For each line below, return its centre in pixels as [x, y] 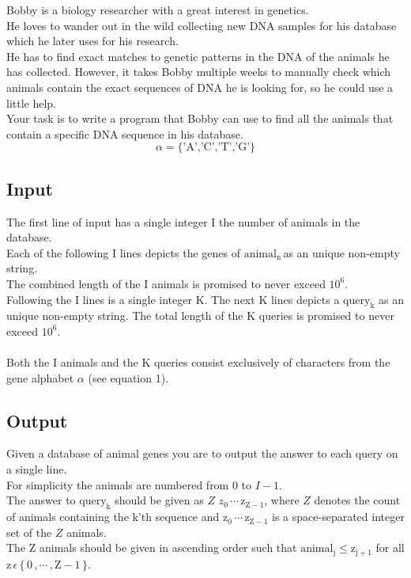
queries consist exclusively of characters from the [272, 362]
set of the [29, 532]
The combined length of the [74, 283]
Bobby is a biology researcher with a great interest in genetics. [158, 10]
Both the [28, 362]
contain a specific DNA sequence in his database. [125, 133]
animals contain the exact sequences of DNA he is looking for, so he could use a [200, 87]
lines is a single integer [137, 299]
